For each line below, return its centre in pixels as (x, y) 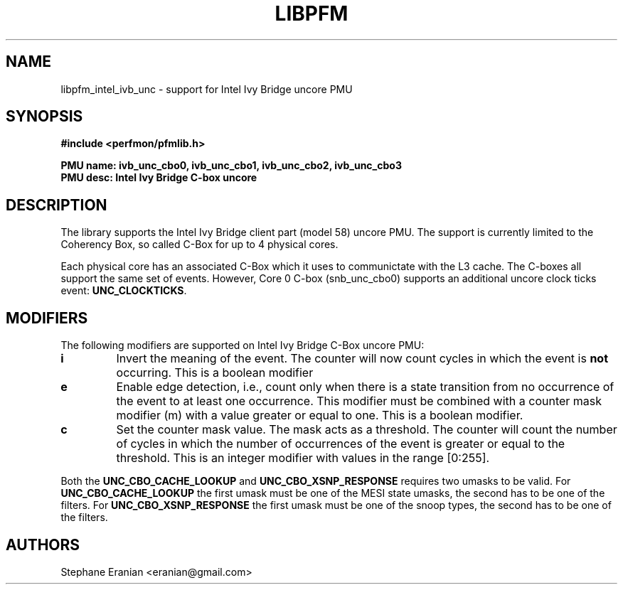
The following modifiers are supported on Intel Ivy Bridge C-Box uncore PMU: (243, 345)
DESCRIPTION (57, 205)
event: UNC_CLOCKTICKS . (124, 291)
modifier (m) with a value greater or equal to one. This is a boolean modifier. (320, 415)
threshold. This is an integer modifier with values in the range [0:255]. (303, 458)
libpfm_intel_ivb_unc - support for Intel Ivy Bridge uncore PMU (207, 89)
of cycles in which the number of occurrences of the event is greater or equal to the (341, 444)
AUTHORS (43, 545)
